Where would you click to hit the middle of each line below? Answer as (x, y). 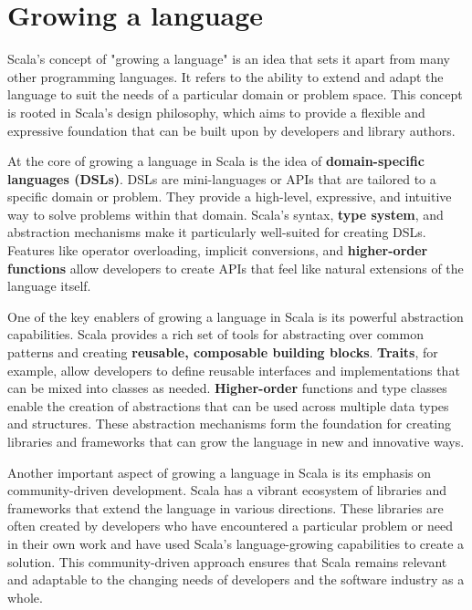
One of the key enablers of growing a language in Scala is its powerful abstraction (236, 316)
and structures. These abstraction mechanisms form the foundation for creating (230, 424)
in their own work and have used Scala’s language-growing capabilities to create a (236, 543)
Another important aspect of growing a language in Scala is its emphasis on (220, 472)
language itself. (49, 286)
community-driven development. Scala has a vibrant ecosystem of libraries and (227, 490)
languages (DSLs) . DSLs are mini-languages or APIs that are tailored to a (222, 178)
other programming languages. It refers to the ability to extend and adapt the (226, 76)
